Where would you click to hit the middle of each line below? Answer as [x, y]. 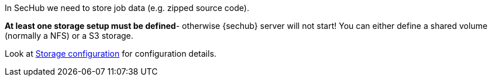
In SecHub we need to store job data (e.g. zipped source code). [127, 8]
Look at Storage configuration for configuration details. [111, 54]
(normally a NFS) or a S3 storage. [69, 36]
